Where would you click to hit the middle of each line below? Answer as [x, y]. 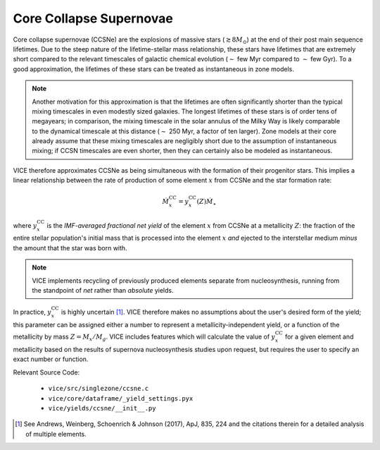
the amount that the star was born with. [70, 248]
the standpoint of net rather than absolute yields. [103, 290]
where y [25, 225]
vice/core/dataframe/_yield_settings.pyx [121, 398]
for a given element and [319, 337]
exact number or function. [51, 359]
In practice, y [32, 312]
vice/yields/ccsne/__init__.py [102, 408]
